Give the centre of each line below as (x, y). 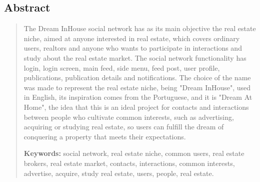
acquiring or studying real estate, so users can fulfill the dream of (124, 127)
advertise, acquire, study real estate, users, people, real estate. (119, 173)
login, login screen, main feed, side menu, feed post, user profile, (122, 67)
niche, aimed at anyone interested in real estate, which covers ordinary (132, 38)
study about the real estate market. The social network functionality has (135, 57)
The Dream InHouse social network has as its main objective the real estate (140, 28)
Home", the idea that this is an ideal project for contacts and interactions (136, 107)
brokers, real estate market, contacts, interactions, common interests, (129, 163)
